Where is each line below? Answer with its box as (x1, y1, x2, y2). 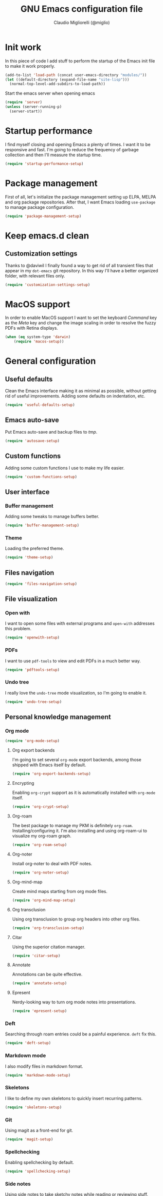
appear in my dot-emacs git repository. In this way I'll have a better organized (5, 267, 158, 274)
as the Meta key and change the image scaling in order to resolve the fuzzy (5, 320, 157, 326)
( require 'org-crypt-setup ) (12, 804, 69, 809)
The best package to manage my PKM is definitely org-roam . (12, 823, 133, 829)
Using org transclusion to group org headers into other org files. (12, 916, 141, 922)
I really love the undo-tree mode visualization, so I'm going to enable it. (5, 690, 147, 696)
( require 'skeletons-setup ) (5, 1105, 62, 1110)
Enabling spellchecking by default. (5, 1159, 74, 1165)
